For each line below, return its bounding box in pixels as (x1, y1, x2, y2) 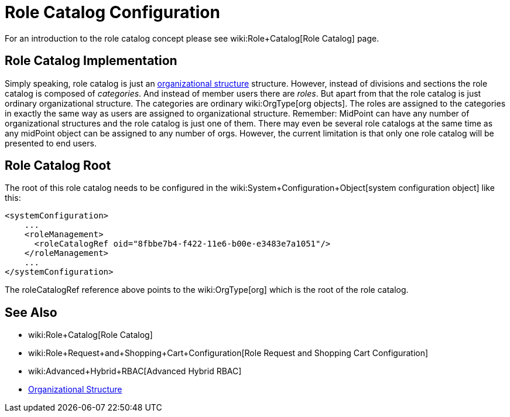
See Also (5, 305, 57, 320)
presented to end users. (5, 138, 97, 148)
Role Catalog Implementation (5, 53, 177, 69)
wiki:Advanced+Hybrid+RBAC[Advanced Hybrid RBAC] (28, 366, 242, 377)
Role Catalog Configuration (5, 2, 220, 22)
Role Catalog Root (5, 158, 111, 173)
